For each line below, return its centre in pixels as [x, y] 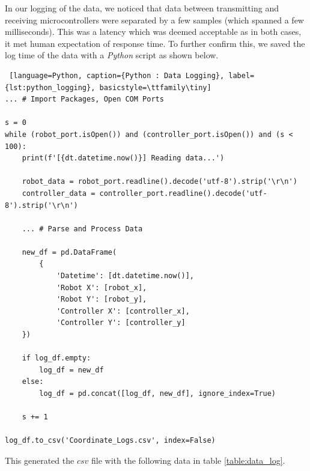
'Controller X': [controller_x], [123, 311]
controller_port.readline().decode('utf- [183, 193]
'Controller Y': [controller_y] [121, 323]
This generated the [40, 460]
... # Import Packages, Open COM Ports [84, 99]
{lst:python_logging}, [50, 87]
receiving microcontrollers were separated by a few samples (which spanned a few [154, 20]
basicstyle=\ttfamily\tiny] [155, 87]
